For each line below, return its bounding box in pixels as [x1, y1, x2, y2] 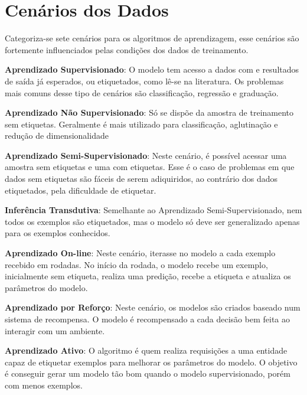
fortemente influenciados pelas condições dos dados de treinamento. [5, 43, 249, 56]
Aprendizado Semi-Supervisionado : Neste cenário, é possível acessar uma [5, 149, 287, 161]
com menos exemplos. [5, 378, 83, 391]
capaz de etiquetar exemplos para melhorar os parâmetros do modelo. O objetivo [5, 355, 298, 368]
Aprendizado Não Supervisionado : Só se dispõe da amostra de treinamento [5, 106, 294, 119]
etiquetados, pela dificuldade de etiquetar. [5, 184, 156, 196]
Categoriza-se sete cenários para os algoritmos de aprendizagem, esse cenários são [5, 32, 299, 44]
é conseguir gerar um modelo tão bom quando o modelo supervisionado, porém [5, 367, 290, 380]
